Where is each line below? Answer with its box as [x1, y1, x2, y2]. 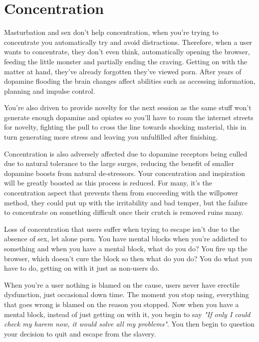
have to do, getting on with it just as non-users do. [4, 263, 160, 273]
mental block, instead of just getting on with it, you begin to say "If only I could [4, 309, 251, 319]
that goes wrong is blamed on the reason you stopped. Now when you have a [4, 299, 239, 309]
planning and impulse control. [4, 85, 95, 96]
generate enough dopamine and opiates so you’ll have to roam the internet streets [4, 112, 254, 122]
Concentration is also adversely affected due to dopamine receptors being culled [4, 148, 248, 159]
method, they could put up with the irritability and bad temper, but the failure [4, 197, 248, 207]
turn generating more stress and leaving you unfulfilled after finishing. [4, 132, 218, 142]
